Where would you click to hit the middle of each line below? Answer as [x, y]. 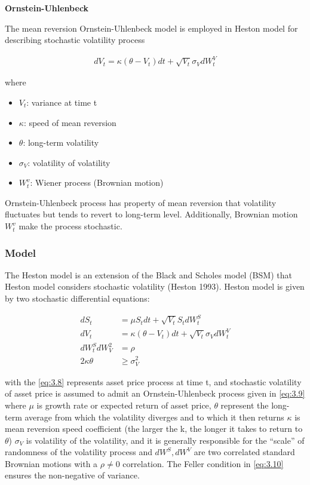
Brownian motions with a [51, 463]
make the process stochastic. [70, 226]
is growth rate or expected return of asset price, [124, 405]
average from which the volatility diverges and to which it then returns [154, 417]
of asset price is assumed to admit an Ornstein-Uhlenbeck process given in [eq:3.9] [155, 393]
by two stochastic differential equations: [77, 298]
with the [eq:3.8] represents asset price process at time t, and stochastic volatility [153, 381]
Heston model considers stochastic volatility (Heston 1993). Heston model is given [155, 286]
